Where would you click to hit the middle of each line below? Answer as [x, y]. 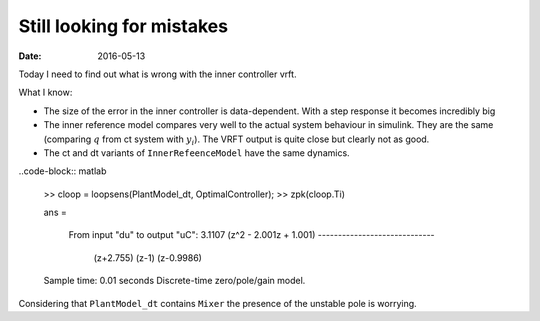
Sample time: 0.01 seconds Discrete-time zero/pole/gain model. [174, 281]
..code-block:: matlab [62, 171]
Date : [30, 56]
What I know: [45, 92]
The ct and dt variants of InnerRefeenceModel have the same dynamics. [196, 152]
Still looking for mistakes [123, 26]
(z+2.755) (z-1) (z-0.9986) [147, 257]
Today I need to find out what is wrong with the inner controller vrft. [157, 74]
